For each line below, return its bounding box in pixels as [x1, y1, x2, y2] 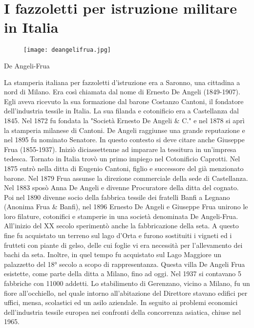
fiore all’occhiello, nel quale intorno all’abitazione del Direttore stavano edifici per [4, 287, 248, 298]
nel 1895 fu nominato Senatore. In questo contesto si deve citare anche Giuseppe [4, 134, 245, 145]
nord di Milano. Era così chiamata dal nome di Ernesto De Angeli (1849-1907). [4, 87, 240, 97]
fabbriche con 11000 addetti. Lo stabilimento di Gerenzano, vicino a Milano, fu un [4, 278, 250, 288]
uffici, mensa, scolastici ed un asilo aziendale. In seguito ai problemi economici [4, 297, 238, 307]
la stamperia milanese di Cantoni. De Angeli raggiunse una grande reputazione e [4, 125, 245, 135]
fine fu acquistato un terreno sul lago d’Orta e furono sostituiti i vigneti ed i [4, 230, 232, 241]
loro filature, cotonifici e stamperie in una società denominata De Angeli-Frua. [4, 211, 238, 221]
